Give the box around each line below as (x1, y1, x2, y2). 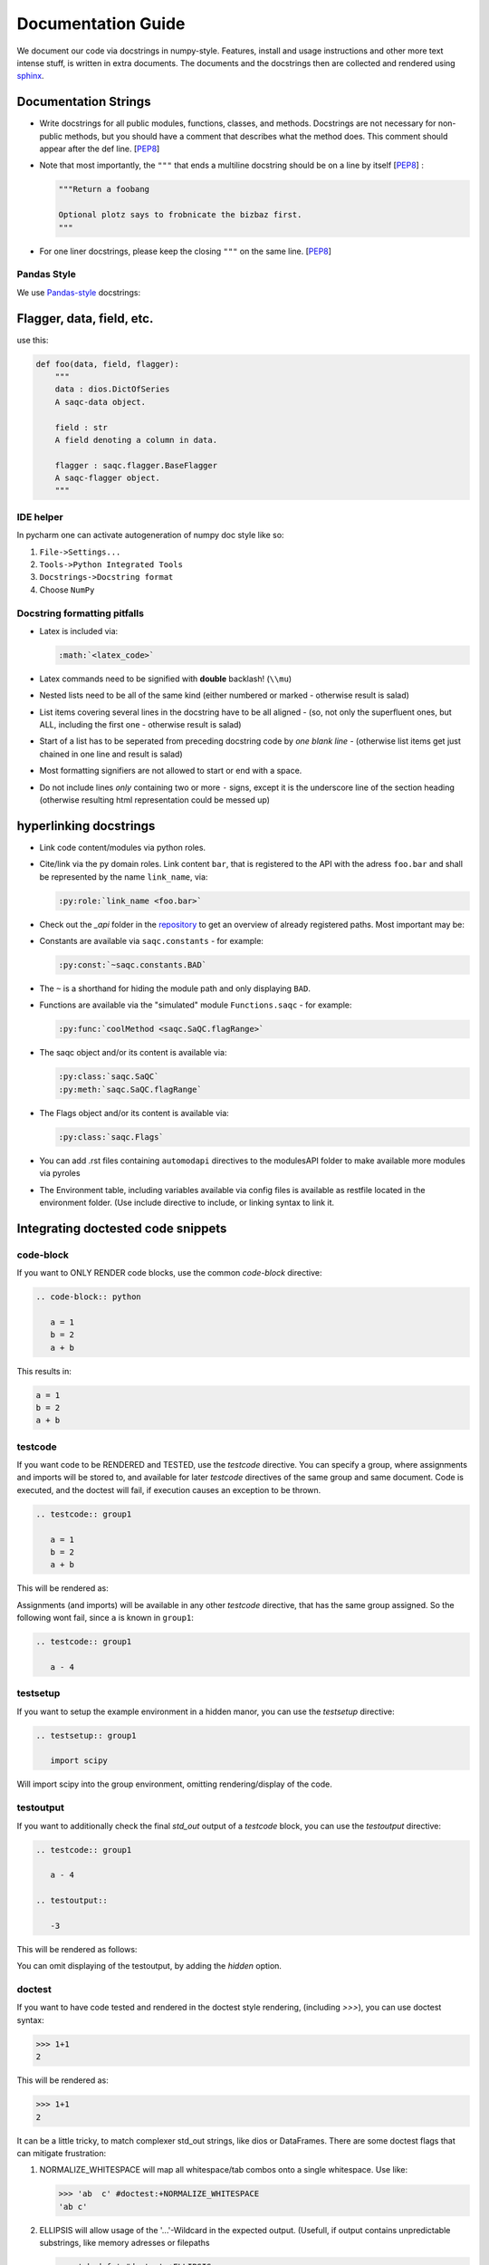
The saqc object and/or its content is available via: (39, 1047, 227, 1058)
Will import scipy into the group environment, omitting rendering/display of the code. (16, 1778, 332, 1789)
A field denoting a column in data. (54, 435, 217, 445)
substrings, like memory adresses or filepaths (39, 2238, 210, 2249)
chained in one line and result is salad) (39, 748, 183, 759)
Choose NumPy (39, 584, 95, 595)
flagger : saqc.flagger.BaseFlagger (54, 460, 217, 470)
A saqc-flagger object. (54, 473, 160, 484)
